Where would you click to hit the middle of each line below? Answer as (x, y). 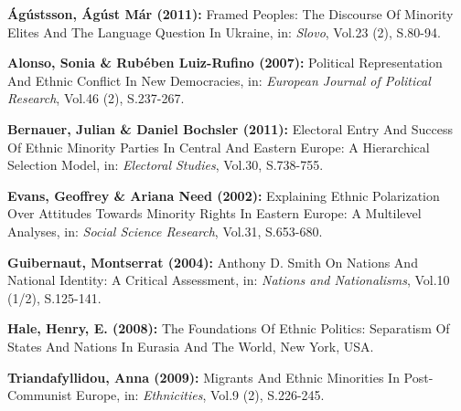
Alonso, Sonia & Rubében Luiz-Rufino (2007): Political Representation (225, 63)
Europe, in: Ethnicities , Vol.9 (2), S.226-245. (200, 395)
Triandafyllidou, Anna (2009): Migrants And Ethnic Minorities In (204, 377)
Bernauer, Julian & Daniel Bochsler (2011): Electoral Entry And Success (230, 128)
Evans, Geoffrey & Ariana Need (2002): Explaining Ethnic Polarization (224, 195)
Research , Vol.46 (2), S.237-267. (96, 98)
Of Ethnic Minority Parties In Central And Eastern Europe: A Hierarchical (219, 147)
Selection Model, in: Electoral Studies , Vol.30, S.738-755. (166, 165)
